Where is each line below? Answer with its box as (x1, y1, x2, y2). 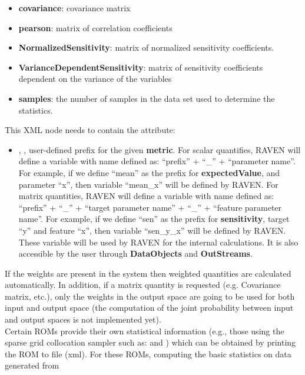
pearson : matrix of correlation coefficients (18, 21, 173, 34)
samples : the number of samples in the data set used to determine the (18, 92, 275, 104)
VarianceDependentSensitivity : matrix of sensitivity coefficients (18, 61, 263, 73)
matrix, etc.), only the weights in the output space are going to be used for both (5, 290, 295, 302)
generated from (5, 359, 59, 371)
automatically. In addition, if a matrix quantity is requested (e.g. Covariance (5, 278, 281, 291)
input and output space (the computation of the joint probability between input (5, 301, 294, 314)
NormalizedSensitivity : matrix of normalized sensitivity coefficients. (18, 41, 274, 54)
